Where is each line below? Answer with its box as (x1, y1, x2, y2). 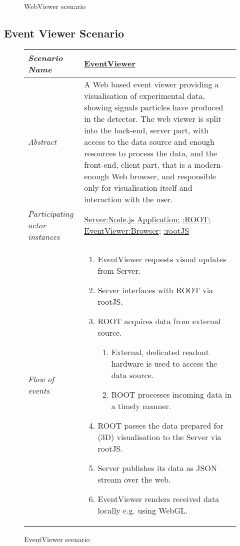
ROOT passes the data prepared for (97, 419, 223, 431)
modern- (194, 158, 223, 170)
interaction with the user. (84, 193, 173, 205)
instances (28, 230, 60, 242)
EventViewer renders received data (97, 493, 219, 505)
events (28, 384, 49, 396)
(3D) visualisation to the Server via (97, 431, 221, 443)
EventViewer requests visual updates (97, 253, 226, 265)
